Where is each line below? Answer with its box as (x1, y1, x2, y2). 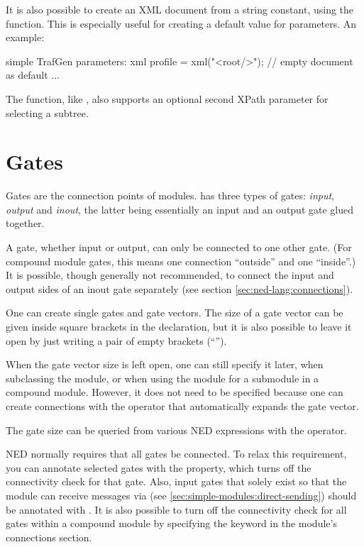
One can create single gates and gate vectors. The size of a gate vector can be (6, 305, 343, 320)
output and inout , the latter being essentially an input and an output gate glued (6, 201, 353, 216)
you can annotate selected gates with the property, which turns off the (6, 460, 311, 475)
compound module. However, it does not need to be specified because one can (6, 385, 343, 399)
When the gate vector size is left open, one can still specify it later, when (6, 357, 324, 372)
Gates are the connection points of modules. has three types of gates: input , (6, 188, 335, 203)
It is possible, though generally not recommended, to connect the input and (6, 267, 334, 282)
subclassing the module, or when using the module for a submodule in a (6, 370, 319, 385)
